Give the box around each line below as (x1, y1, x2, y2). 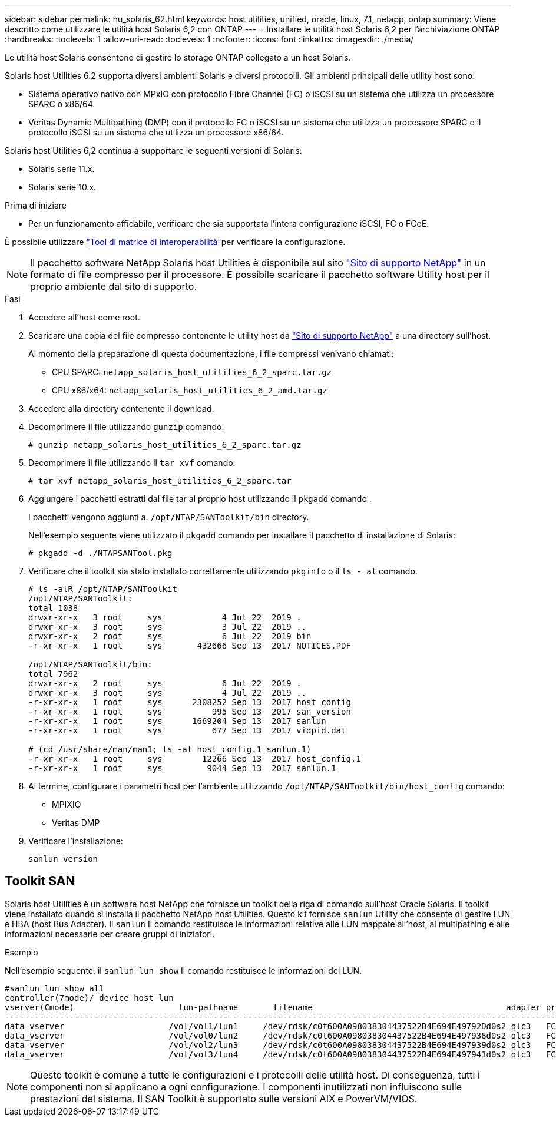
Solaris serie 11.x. (28, 164, 95, 174)
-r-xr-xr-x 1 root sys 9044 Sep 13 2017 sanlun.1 (28, 763, 336, 773)
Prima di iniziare (5, 200, 67, 210)
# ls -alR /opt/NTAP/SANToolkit (28, 584, 177, 594)
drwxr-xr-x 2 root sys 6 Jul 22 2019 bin (28, 631, 312, 641)
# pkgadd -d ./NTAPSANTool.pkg (28, 548, 173, 558)
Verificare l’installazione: (28, 836, 123, 846)
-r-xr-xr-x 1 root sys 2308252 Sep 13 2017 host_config (28, 697, 351, 707)
